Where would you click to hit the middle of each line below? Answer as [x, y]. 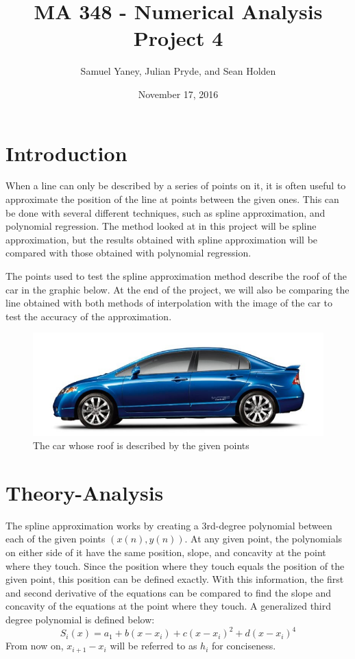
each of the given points [56, 539]
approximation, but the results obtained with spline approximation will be [162, 239]
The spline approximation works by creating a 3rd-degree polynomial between [169, 525]
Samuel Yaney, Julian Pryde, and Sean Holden [178, 71]
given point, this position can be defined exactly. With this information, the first [175, 579]
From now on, [35, 646]
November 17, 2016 [178, 94]
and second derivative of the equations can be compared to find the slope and [169, 592]
